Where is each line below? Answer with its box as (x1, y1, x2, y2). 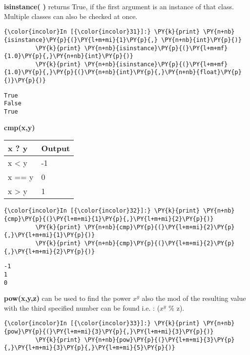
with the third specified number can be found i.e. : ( (4, 302, 160, 313)
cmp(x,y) (4, 122, 35, 132)
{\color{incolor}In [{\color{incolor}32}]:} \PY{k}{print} (4, 207, 200, 215)
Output (41, 142, 70, 154)
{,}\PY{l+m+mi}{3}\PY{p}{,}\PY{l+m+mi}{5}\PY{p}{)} (4, 344, 175, 352)
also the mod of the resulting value (142, 293, 246, 303)
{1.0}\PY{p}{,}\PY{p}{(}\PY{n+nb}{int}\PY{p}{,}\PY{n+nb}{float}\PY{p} (4, 69, 242, 76)
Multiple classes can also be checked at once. (4, 11, 138, 21)
